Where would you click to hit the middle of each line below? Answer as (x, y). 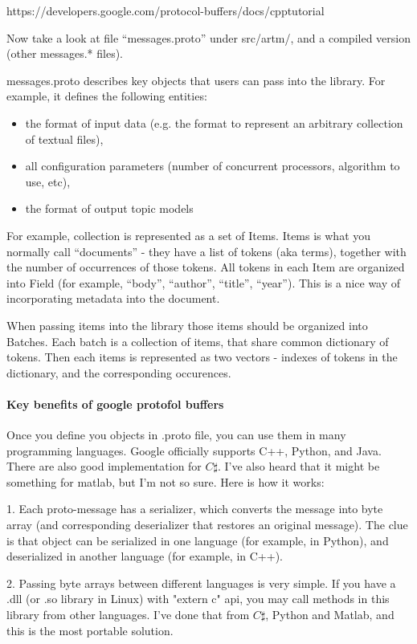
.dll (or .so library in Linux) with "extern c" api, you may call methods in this (198, 599)
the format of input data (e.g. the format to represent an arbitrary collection (214, 122)
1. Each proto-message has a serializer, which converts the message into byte (195, 509)
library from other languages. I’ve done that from (128, 615)
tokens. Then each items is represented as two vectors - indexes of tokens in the (202, 357)
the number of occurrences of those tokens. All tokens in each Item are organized (206, 267)
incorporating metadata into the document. (113, 298)
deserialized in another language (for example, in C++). (145, 556)
